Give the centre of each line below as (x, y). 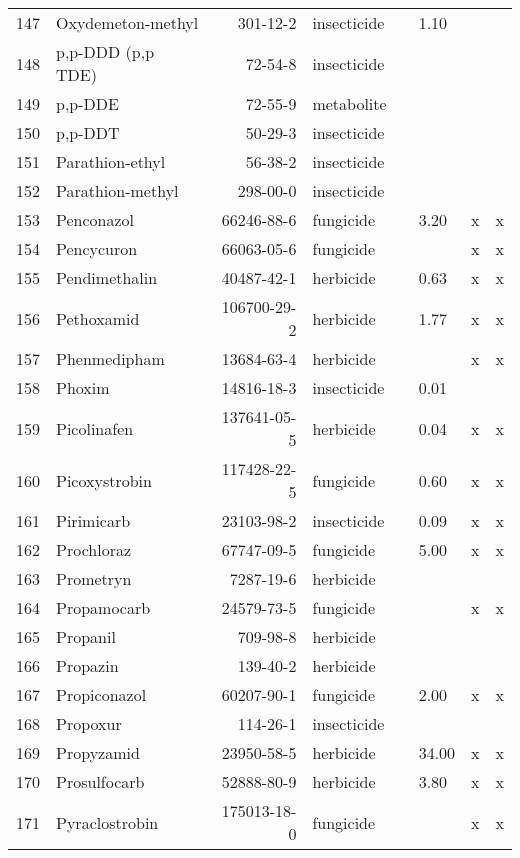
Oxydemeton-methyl (127, 22)
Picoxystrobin (104, 480)
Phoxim (83, 387)
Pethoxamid (98, 318)
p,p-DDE (87, 103)
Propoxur (89, 723)
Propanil (86, 636)
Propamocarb (103, 607)
